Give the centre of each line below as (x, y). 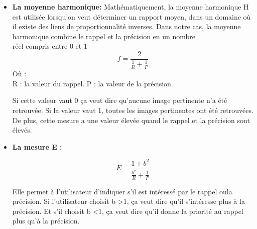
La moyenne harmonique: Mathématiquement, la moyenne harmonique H (131, 7)
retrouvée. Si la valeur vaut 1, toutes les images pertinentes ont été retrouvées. (133, 110)
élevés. (22, 130)
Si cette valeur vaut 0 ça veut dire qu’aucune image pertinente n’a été (120, 100)
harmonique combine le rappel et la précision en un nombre (104, 36)
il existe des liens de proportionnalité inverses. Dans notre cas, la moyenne (126, 26)
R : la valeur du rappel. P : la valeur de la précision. (93, 83)
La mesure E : (37, 146)
